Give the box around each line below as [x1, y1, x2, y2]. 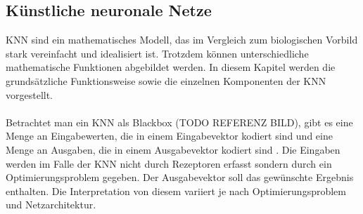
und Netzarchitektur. [6, 197, 96, 212]
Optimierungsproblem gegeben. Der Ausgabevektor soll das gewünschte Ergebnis [6, 170, 354, 185]
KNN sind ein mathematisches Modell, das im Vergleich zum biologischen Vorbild [6, 32, 358, 47]
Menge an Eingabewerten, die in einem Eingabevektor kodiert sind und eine [6, 128, 333, 143]
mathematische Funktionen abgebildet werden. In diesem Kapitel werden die [6, 60, 336, 74]
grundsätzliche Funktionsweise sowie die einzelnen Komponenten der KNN [6, 73, 326, 88]
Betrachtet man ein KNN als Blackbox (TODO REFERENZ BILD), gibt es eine [6, 114, 353, 129]
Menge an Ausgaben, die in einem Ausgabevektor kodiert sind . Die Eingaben [6, 142, 340, 156]
